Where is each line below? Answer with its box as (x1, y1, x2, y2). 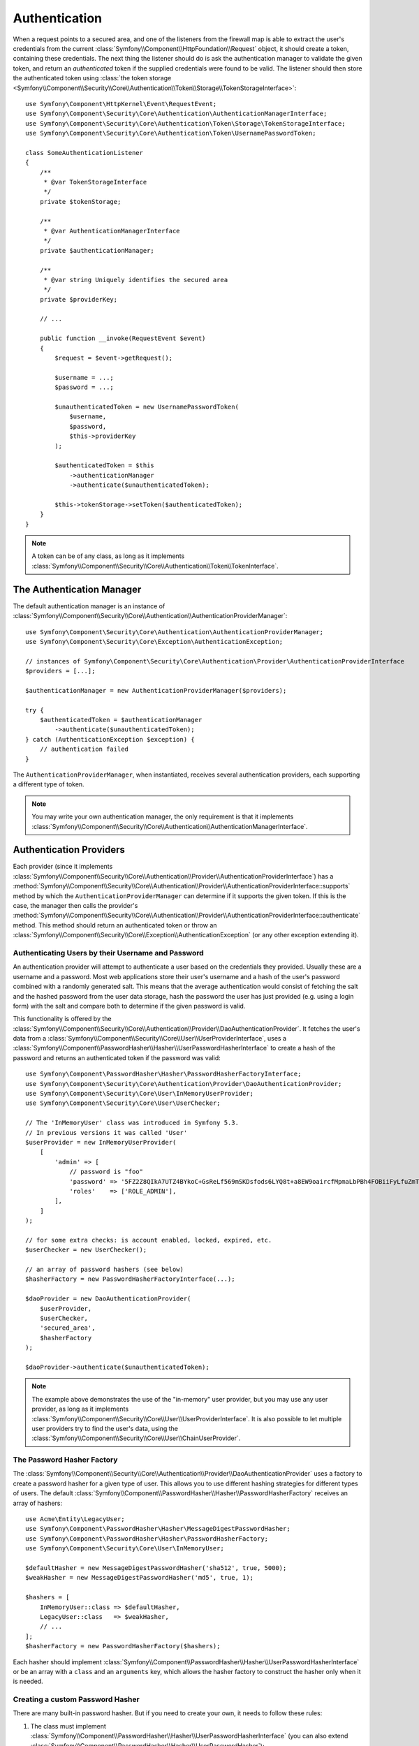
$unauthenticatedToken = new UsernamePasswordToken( (54, 403, 239, 411)
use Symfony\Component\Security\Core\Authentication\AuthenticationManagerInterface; (25, 110, 328, 118)
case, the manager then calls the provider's (13, 902, 138, 910)
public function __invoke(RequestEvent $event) (39, 335, 206, 342)
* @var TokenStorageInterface (43, 178, 147, 186)
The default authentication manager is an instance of (13, 601, 166, 610)
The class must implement (30, 1722, 106, 1730)
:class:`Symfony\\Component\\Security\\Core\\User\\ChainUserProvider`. (31, 1434, 241, 1442)
